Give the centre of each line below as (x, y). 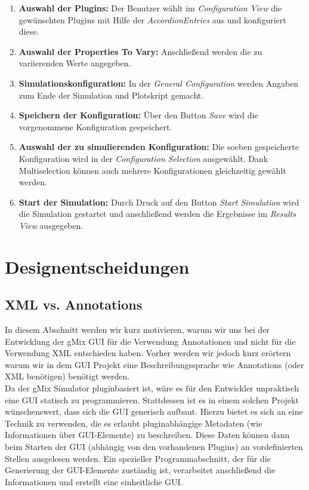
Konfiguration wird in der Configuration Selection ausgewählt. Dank (143, 158)
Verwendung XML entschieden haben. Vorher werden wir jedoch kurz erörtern (148, 353)
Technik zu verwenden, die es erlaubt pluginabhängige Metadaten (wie (134, 423)
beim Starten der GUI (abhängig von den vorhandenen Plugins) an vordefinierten (154, 447)
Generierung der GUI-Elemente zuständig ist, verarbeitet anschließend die (140, 470)
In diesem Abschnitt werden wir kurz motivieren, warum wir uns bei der (137, 330)
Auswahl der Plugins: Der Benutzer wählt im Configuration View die (150, 8)
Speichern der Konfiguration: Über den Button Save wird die (138, 115)
